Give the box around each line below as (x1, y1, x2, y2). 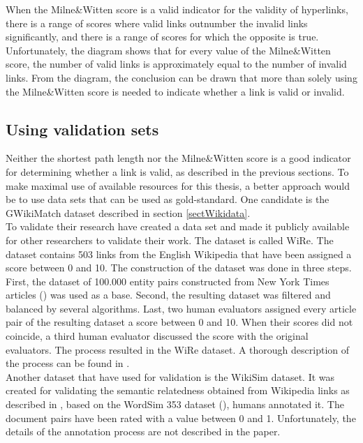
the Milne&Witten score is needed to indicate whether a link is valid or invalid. (6, 84, 345, 98)
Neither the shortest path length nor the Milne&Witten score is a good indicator (6, 151, 351, 165)
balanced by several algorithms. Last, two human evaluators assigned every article (6, 301, 357, 315)
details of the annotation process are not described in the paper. (6, 424, 281, 439)
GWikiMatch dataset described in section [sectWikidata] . (6, 205, 251, 220)
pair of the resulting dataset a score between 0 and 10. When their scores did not (6, 315, 353, 329)
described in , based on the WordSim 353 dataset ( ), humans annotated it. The (6, 397, 344, 412)
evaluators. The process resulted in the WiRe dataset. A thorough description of (6, 342, 350, 356)
